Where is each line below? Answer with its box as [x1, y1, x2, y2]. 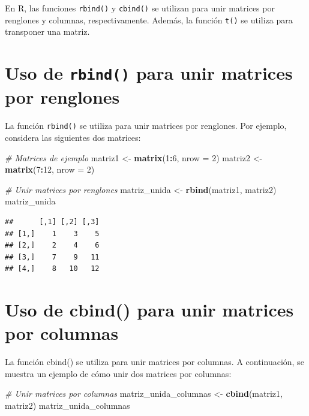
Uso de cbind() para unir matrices [5, 297, 294, 322]
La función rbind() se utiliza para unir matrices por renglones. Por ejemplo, [5, 119, 287, 132]
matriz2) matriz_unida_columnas [5, 399, 130, 412]
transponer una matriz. [5, 25, 90, 38]
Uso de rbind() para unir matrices [5, 61, 293, 85]
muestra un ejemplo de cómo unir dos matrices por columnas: [5, 367, 232, 379]
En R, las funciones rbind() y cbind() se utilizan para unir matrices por [5, 2, 275, 14]
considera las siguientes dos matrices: [5, 131, 141, 143]
